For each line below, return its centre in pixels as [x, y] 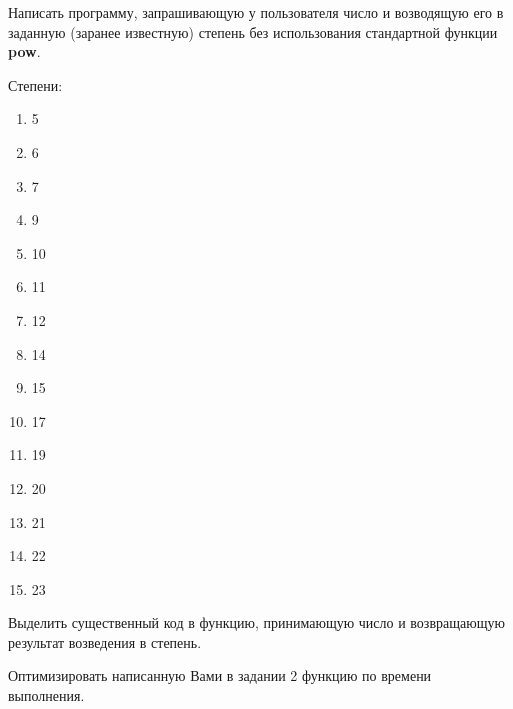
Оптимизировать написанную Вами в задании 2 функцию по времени [220, 675]
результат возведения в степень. [105, 641]
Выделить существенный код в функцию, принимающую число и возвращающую [256, 622]
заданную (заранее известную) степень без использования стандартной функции [253, 31]
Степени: [35, 84]
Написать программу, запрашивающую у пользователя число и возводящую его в [256, 12]
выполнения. [46, 695]
